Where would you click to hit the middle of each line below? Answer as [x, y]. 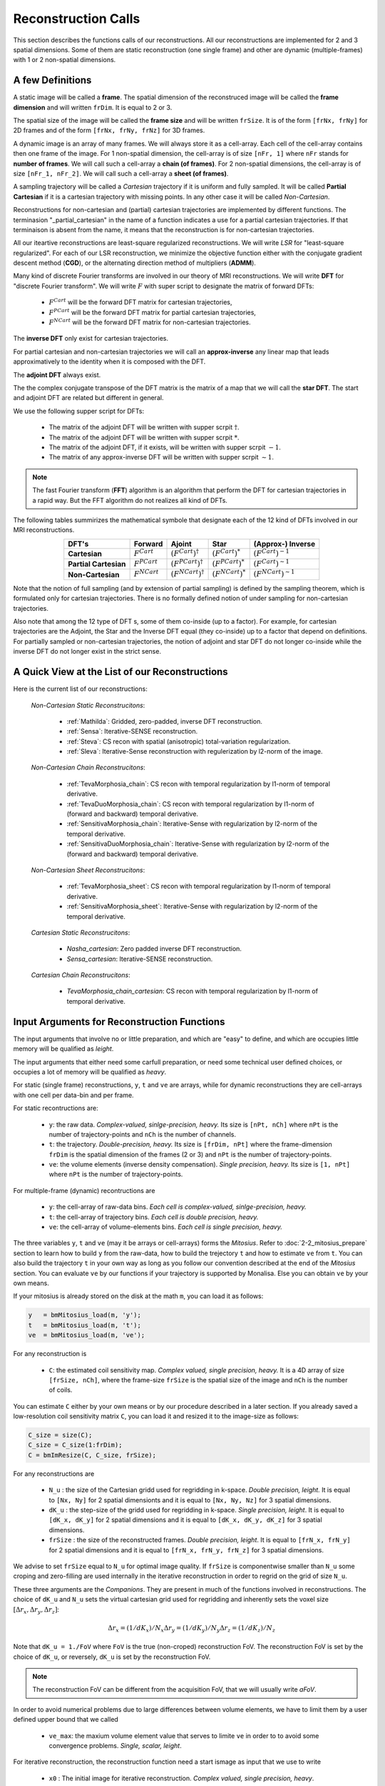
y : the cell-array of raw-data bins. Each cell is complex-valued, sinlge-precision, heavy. [178, 1207]
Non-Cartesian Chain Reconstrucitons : [88, 767]
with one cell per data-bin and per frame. [74, 1095]
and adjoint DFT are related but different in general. [88, 398]
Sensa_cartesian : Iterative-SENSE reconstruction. [140, 959]
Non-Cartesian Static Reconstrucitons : [88, 705]
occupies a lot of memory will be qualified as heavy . [90, 1072]
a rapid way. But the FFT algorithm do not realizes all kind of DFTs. [130, 500]
